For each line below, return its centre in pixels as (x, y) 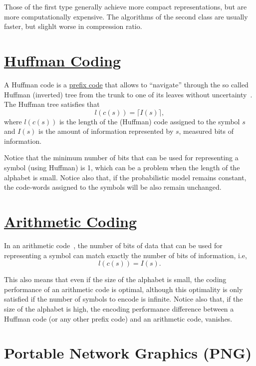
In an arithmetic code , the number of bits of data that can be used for (113, 245)
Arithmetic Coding (71, 221)
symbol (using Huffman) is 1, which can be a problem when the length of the (122, 168)
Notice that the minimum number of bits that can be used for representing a (121, 158)
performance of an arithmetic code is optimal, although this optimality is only (124, 289)
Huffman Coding (63, 60)
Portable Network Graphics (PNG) (128, 353)
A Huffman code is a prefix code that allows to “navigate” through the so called (126, 84)
